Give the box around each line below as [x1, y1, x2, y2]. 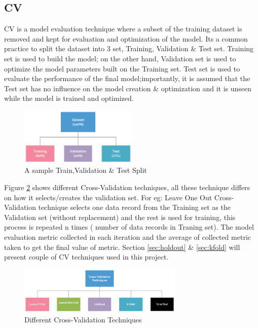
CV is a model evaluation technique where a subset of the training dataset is [4, 23, 242, 34]
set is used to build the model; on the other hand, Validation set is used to [4, 53, 236, 63]
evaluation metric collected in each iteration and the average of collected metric [4, 232, 251, 242]
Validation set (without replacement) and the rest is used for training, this [4, 211, 236, 222]
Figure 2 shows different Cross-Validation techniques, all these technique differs [4, 182, 250, 193]
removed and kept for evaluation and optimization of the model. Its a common [4, 33, 248, 44]
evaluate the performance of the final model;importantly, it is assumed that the [4, 73, 250, 84]
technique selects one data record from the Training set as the [38, 202, 231, 212]
